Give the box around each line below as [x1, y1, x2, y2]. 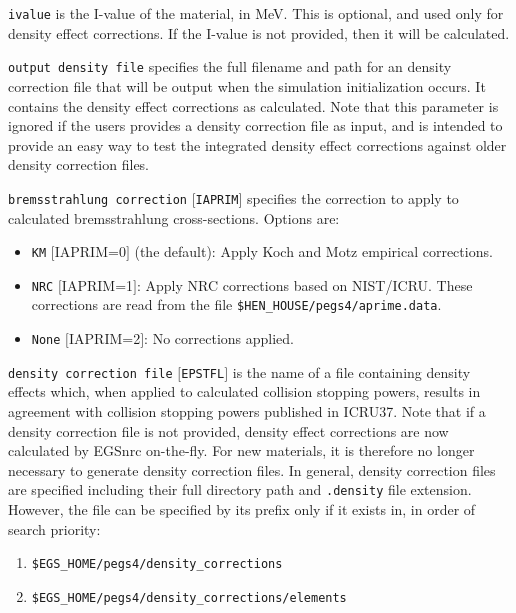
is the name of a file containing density [232, 361, 471, 382]
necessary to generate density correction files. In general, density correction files [8, 459, 496, 480]
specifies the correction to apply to [247, 187, 459, 208]
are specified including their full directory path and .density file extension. [8, 479, 472, 500]
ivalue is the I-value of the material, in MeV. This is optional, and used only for [8, 3, 504, 23]
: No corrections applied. [144, 328, 294, 349]
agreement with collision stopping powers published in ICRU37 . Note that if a [8, 401, 486, 421]
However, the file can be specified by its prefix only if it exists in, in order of [8, 499, 476, 520]
